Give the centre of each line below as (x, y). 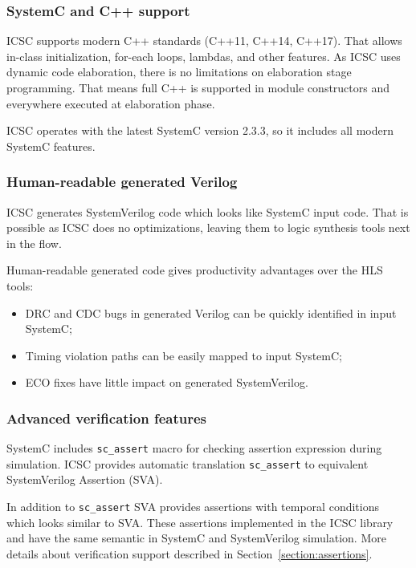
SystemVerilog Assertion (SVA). (85, 479)
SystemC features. (51, 146)
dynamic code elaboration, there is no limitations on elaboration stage (179, 72)
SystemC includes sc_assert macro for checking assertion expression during (194, 448)
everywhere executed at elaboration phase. (111, 103)
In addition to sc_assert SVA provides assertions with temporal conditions (193, 507)
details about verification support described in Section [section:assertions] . (190, 553)
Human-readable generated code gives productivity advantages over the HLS (195, 270)
